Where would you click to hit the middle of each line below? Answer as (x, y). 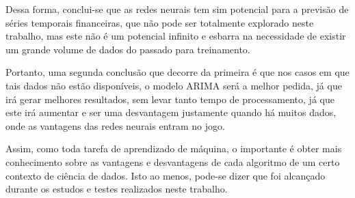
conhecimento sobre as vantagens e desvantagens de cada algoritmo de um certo (173, 161)
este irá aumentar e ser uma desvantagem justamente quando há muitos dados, (171, 112)
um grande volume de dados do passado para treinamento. (128, 49)
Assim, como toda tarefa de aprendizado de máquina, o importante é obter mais (174, 148)
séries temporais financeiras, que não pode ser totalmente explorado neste (160, 22)
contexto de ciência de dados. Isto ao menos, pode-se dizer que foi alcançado (166, 175)
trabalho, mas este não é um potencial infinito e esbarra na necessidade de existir (176, 36)
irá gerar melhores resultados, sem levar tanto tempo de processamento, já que (170, 99)
